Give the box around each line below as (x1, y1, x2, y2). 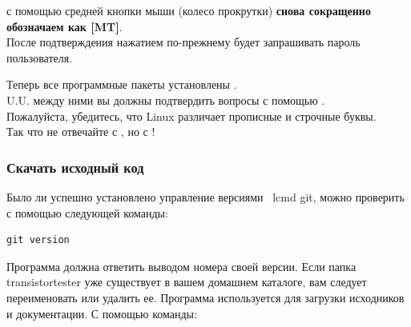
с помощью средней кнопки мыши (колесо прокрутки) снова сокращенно (6, 2, 371, 18)
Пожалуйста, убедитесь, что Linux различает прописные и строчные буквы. (6, 107, 377, 124)
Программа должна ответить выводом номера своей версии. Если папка (6, 257, 357, 274)
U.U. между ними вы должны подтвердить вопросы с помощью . (6, 91, 325, 108)
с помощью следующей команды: (6, 204, 168, 221)
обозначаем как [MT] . (6, 18, 123, 34)
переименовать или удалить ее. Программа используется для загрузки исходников (6, 289, 405, 305)
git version (6, 234, 70, 246)
